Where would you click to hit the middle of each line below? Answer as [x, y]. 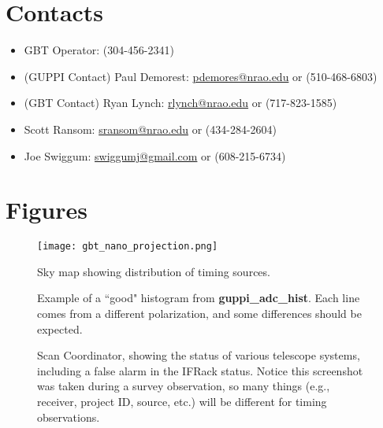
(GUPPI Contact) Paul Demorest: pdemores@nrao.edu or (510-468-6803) [201, 76]
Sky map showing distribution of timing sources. [154, 271]
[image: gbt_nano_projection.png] [128, 247]
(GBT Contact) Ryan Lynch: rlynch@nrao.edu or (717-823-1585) [180, 103]
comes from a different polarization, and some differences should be [199, 314]
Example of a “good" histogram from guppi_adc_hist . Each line [199, 298]
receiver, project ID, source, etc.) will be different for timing [182, 402]
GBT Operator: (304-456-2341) [99, 50]
